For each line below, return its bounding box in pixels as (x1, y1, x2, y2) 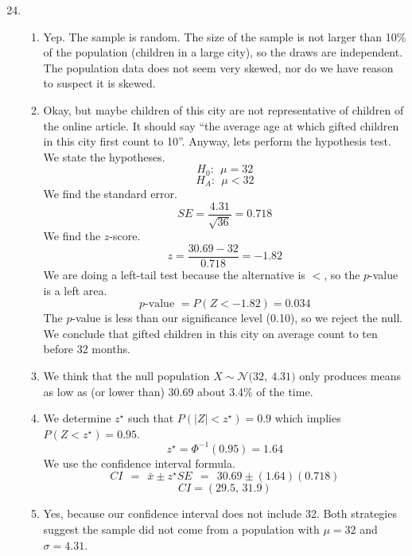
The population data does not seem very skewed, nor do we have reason (43, 59, 394, 76)
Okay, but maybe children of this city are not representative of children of (43, 101, 404, 118)
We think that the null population (43, 367, 210, 383)
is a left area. (43, 282, 107, 298)
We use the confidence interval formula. (43, 454, 235, 471)
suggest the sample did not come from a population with (43, 520, 320, 537)
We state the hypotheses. (43, 148, 165, 165)
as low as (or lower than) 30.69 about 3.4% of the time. (43, 383, 313, 399)
